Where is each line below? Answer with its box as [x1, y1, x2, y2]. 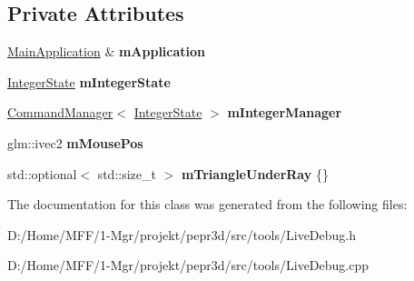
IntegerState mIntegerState [7, 72, 171, 91]
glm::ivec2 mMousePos [7, 133, 143, 152]
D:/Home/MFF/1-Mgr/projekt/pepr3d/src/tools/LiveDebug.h [7, 225, 357, 244]
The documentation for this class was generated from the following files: [7, 195, 408, 214]
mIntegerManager [227, 103, 342, 122]
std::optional [7, 164, 77, 183]
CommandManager [7, 103, 113, 122]
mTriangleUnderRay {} [181, 164, 329, 183]
